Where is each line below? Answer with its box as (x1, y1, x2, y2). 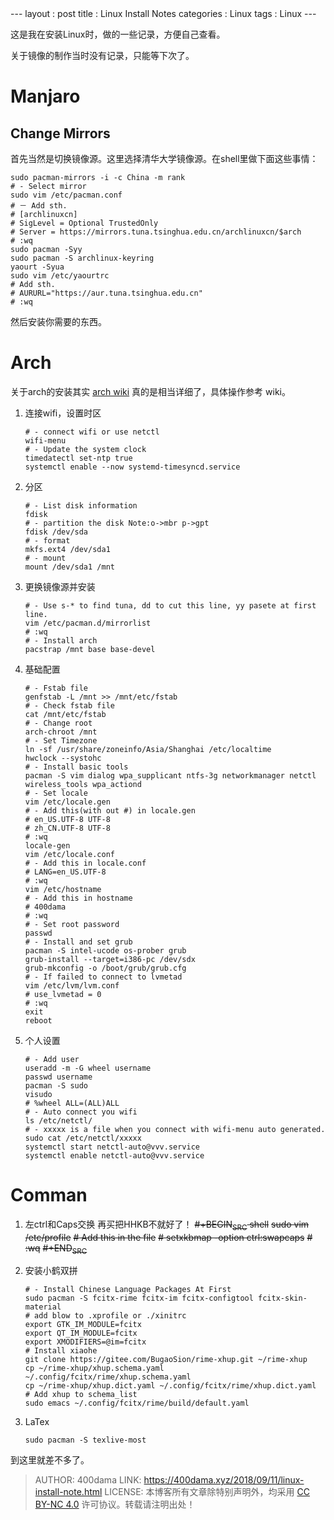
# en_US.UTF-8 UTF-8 (24, 814, 111, 824)
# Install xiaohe (24, 1346, 98, 1356)
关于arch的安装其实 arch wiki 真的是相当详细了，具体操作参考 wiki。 (10, 385, 291, 397)
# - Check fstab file (24, 700, 115, 711)
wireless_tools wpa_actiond (24, 779, 142, 789)
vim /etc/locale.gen (24, 797, 111, 807)
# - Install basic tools (24, 762, 129, 772)
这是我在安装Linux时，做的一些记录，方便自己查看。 (10, 28, 226, 40)
